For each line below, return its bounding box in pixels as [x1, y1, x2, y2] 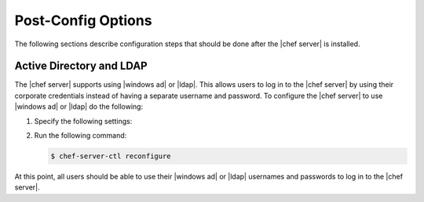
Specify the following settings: [34, 116, 133, 125]
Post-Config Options [14, 12, 152, 29]
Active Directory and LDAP [14, 60, 148, 73]
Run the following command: [34, 131, 127, 140]
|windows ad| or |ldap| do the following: [14, 102, 144, 111]
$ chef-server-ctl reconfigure [50, 152, 172, 161]
